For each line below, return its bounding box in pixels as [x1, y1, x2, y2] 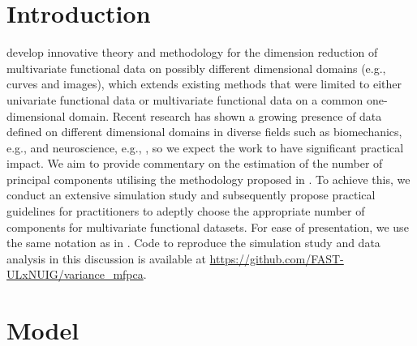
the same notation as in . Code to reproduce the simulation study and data [6, 234, 380, 251]
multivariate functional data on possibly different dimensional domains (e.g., [6, 59, 386, 76]
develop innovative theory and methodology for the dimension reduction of [6, 44, 378, 61]
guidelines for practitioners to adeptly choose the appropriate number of [6, 203, 365, 220]
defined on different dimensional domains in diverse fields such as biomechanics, [6, 123, 402, 140]
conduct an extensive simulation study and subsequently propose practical [6, 186, 376, 203]
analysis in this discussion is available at [6, 250, 206, 267]
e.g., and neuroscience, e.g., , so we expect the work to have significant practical [6, 139, 404, 156]
